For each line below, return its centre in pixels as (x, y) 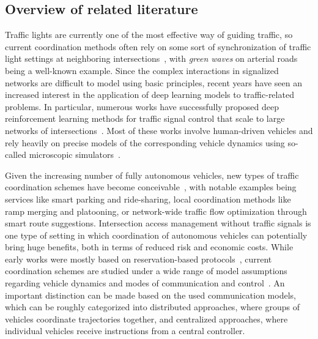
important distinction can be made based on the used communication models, (150, 295)
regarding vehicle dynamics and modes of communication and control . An (145, 283)
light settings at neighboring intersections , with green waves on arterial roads (151, 58)
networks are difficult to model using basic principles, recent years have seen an (153, 82)
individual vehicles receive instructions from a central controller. (125, 331)
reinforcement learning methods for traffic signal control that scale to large (145, 118)
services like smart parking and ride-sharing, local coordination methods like (148, 199)
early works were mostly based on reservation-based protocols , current (139, 259)
